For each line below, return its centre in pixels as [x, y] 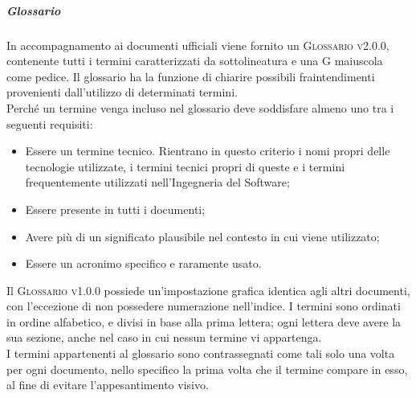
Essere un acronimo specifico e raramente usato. [143, 263]
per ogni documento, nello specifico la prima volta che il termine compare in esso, [207, 369]
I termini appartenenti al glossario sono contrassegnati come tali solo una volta [201, 353]
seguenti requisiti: [50, 123]
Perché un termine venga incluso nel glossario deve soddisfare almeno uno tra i [200, 107]
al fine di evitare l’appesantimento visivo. [108, 385]
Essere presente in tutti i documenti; [115, 209]
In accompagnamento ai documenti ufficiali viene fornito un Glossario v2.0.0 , [198, 45]
